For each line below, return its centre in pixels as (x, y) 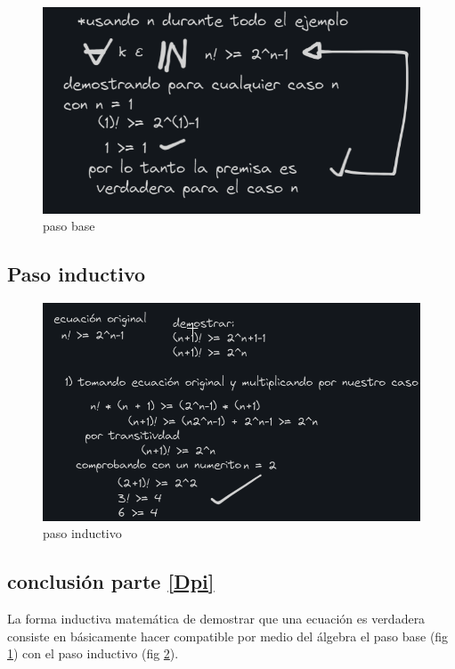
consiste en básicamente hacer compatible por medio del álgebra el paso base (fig (228, 636)
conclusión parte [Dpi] (111, 581)
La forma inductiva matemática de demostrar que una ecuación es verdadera (216, 618)
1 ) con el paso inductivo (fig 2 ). (93, 653)
